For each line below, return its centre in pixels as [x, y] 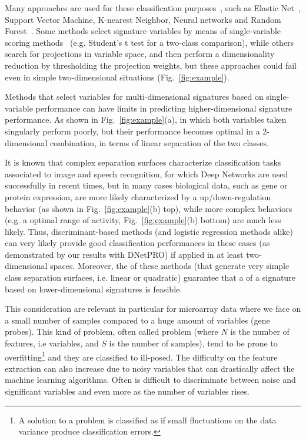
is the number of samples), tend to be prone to [193, 343]
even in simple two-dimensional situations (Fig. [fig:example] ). [117, 77]
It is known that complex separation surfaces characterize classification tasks [143, 162]
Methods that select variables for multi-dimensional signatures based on [134, 97]
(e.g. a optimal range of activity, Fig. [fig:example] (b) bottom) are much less [143, 220]
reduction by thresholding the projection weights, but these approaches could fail [151, 65]
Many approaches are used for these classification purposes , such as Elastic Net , [153, 8]
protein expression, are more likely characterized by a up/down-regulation [138, 196]
